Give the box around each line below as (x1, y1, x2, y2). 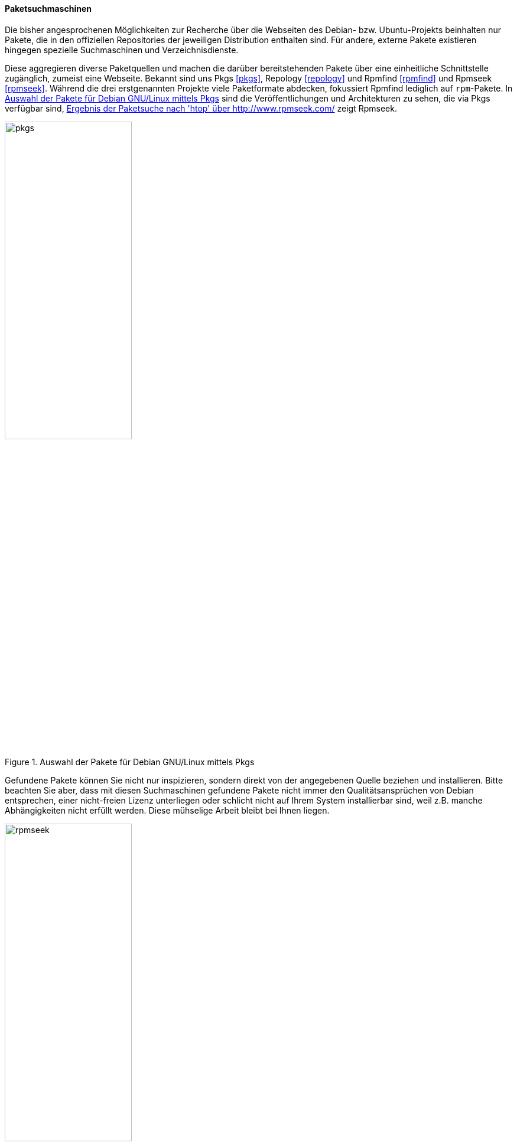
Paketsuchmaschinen (5, 4, 92, 14)
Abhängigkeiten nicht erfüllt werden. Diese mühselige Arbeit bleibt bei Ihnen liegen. (5, 805, 330, 815)
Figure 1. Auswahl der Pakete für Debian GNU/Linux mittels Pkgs (5, 756, 255, 767)
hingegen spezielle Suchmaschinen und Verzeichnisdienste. (5, 44, 239, 55)
